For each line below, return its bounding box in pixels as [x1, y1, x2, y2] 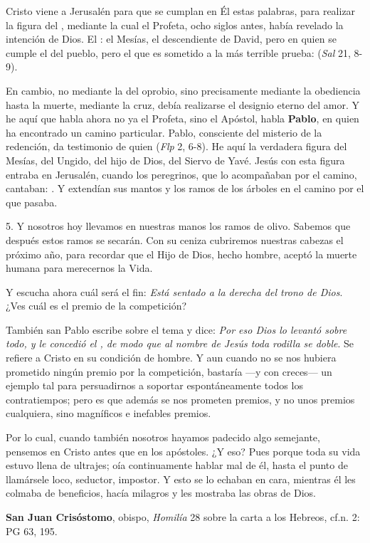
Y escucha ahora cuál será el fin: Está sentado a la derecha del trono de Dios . [6, 284, 343, 299]
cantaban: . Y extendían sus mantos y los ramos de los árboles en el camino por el [6, 181, 364, 196]
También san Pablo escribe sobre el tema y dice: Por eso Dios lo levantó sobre [6, 322, 347, 337]
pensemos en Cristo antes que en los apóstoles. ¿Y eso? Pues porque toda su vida [6, 443, 361, 458]
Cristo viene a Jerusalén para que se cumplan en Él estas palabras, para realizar [6, 4, 356, 18]
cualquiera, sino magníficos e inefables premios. [6, 406, 211, 421]
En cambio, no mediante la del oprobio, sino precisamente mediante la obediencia [6, 83, 361, 97]
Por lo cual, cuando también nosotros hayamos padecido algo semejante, [6, 430, 320, 445]
